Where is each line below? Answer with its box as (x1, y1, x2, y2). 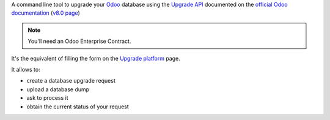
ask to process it (26, 94, 68, 102)
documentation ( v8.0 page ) (11, 9, 81, 17)
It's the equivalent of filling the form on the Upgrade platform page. (11, 54, 180, 62)
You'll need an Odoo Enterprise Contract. (28, 37, 131, 45)
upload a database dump (26, 86, 90, 93)
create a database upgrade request (26, 77, 116, 84)
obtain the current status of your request (26, 103, 130, 110)
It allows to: (11, 66, 40, 73)
